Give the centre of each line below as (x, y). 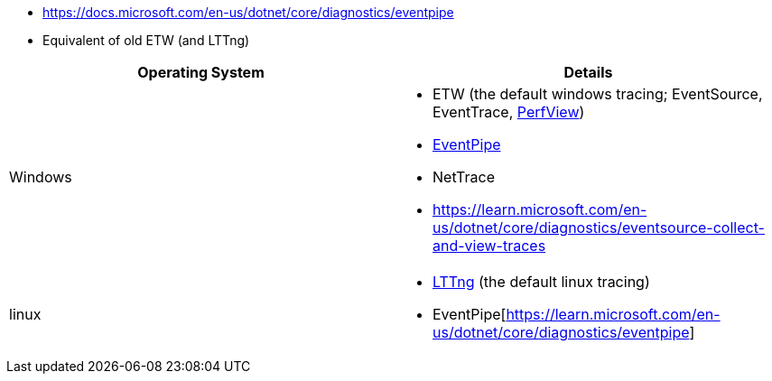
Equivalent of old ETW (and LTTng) (146, 40)
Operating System (201, 72)
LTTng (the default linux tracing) (541, 282)
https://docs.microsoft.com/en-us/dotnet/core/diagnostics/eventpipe (248, 12)
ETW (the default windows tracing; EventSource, (598, 94)
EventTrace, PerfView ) (509, 112)
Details (588, 72)
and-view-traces (489, 246)
